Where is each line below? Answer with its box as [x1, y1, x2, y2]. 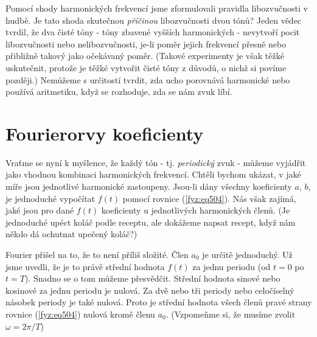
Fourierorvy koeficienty [5, 120, 204, 145]
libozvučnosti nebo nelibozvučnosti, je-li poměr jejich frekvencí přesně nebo [5, 37, 287, 50]
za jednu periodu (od [192, 260, 271, 273]
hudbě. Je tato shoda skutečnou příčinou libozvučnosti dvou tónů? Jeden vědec [5, 13, 302, 26]
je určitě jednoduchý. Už [202, 248, 293, 261]
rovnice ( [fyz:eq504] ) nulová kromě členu [5, 308, 155, 320]
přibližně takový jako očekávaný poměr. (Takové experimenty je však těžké [5, 49, 284, 62]
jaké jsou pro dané [5, 204, 74, 217]
